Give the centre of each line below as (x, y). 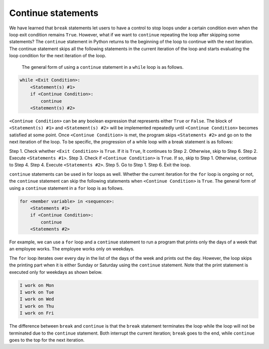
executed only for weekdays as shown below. (56, 272)
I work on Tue (37, 292)
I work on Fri (37, 313)
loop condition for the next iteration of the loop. (58, 56)
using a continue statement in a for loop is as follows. (67, 188)
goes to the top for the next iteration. (47, 340)
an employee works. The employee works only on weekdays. (72, 249)
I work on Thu (37, 306)
